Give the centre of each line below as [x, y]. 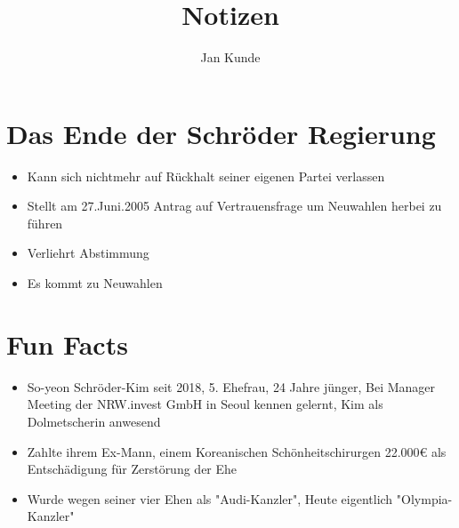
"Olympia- [424, 498]
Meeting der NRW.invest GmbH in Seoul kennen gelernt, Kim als [205, 404]
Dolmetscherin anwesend [94, 421]
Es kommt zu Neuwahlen [95, 283]
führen [45, 223]
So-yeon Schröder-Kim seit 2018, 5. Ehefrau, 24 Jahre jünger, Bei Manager [231, 386]
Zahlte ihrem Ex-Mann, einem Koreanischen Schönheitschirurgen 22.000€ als [237, 451]
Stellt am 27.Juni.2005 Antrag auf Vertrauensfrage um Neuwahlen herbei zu [234, 206]
